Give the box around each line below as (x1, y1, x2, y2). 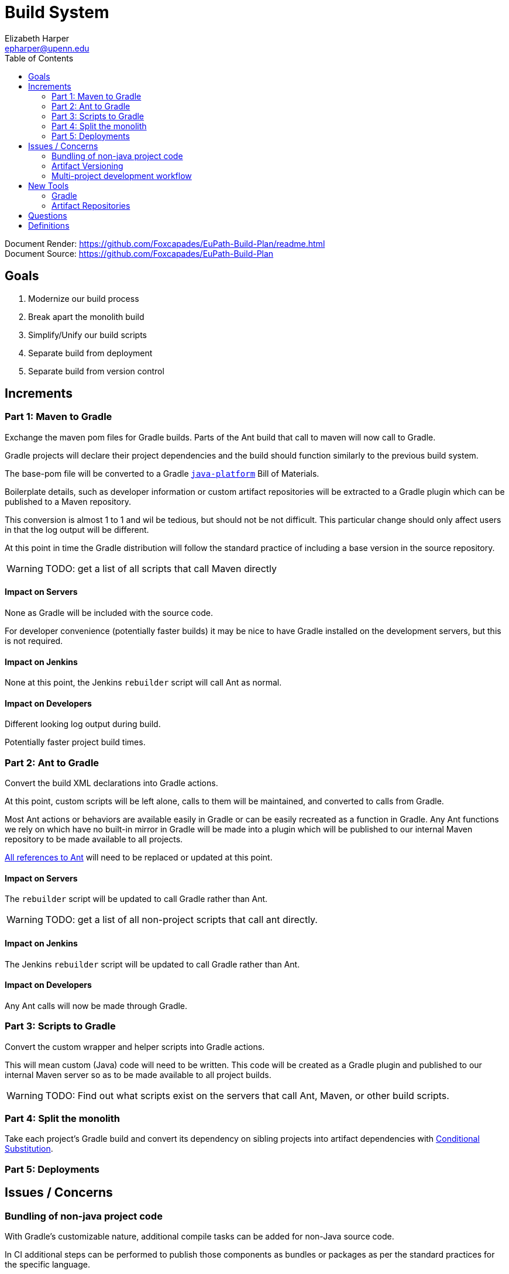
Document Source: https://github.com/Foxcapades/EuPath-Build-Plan (5, 248, 274, 259)
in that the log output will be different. (5, 524, 149, 535)
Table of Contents (5, 53, 74, 63)
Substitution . (5, 1144, 53, 1154)
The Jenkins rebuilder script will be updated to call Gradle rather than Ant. (5, 959, 300, 969)
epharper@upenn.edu (5, 43, 90, 53)
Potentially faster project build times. (5, 737, 146, 748)
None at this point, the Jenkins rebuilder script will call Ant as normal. (5, 677, 282, 688)
